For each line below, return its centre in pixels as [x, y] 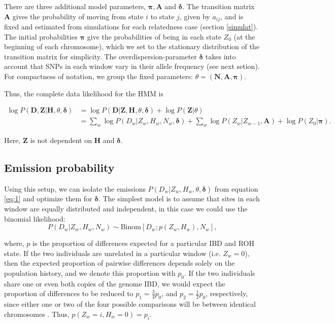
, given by [195, 16]
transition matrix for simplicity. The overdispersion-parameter [100, 56]
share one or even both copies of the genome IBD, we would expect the [115, 283]
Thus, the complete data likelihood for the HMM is [84, 93]
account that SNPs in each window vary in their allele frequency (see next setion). [132, 66]
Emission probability [59, 168]
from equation [236, 188]
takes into [221, 56]
